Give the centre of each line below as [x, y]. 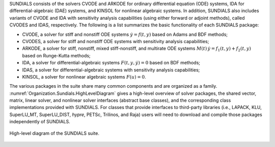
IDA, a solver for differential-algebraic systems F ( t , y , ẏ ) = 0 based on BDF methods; [111, 63]
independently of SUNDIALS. [40, 122]
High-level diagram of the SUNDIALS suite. [54, 133]
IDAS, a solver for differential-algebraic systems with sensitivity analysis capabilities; [111, 70]
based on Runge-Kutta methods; [57, 55]
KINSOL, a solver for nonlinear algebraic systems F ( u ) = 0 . [84, 77]
